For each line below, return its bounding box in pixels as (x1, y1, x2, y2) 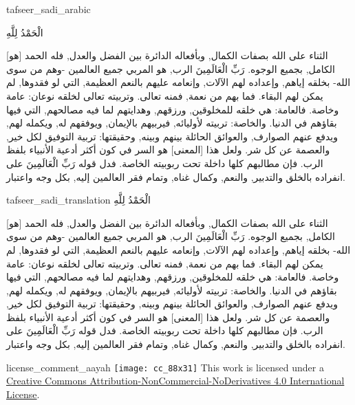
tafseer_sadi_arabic (6, 2, 91, 16)
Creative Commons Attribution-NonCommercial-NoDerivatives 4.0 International (6, 373, 345, 388)
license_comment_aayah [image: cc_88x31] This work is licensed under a (6, 360, 324, 374)
